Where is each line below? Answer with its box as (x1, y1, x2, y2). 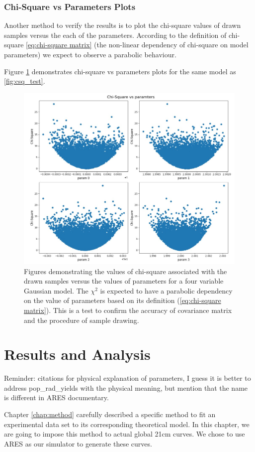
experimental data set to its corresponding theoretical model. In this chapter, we (4, 419, 250, 429)
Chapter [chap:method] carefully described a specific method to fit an (4, 409, 216, 420)
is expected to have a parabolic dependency (100, 285, 233, 296)
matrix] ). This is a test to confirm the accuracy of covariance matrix (24, 304, 232, 315)
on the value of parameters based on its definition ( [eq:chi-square (24, 295, 221, 305)
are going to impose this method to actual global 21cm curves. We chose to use (4, 429, 245, 439)
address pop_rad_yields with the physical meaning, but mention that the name (4, 382, 248, 393)
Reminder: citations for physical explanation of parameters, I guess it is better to (4, 373, 251, 383)
